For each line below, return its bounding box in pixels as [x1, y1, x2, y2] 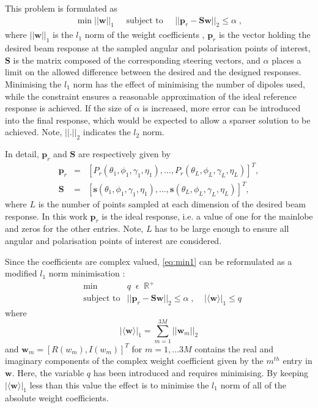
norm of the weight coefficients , [84, 28, 205, 41]
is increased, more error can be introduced [142, 102, 301, 114]
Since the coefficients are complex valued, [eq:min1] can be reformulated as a [5, 254, 292, 267]
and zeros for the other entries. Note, [5, 222, 144, 235]
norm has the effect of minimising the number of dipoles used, [73, 78, 305, 90]
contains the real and [194, 342, 274, 355]
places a [272, 53, 301, 66]
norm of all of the [220, 378, 287, 391]
